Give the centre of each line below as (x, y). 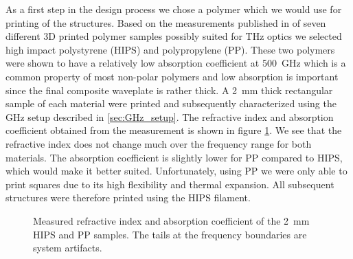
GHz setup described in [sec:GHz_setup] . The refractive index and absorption (170, 116)
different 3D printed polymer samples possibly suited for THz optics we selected (174, 36)
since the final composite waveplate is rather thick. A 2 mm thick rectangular (169, 90)
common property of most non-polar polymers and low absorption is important (172, 76)
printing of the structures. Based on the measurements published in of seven (166, 22)
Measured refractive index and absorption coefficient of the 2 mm (171, 220)
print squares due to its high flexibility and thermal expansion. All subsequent (170, 184)
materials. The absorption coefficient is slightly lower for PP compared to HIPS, (174, 157)
